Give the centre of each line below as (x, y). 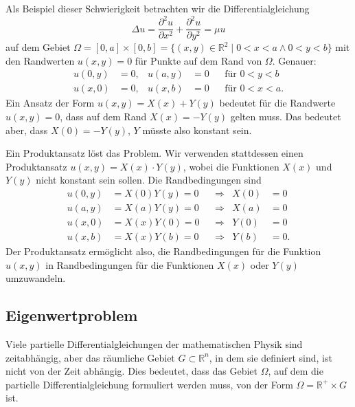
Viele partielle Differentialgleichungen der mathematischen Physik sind (154, 344)
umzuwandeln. (36, 278)
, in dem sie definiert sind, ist (271, 357)
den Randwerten (40, 60)
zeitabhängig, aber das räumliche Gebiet (90, 357)
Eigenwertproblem (72, 315)
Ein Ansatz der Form (50, 103)
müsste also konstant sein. (197, 130)
